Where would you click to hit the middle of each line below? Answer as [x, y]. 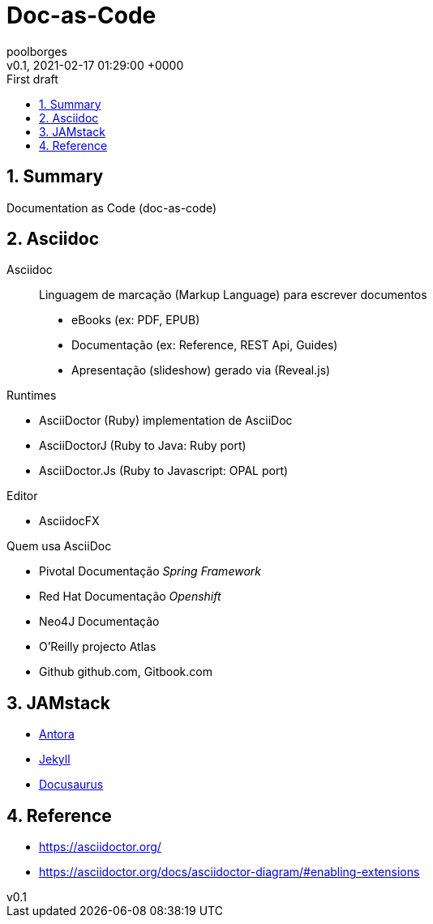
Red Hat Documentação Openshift [130, 597]
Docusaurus [71, 785]
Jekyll [55, 759]
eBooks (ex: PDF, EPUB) [136, 320]
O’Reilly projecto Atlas [98, 647]
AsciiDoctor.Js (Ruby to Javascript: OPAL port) [164, 471]
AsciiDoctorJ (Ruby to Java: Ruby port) [143, 446]
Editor [22, 496]
